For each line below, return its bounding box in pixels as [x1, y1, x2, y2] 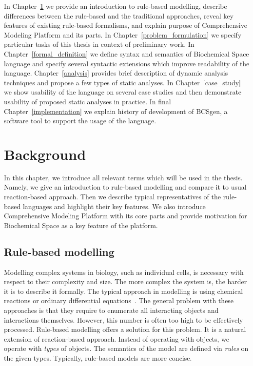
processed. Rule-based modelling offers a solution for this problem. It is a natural [4, 324, 246, 334]
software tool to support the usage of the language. [4, 116, 156, 126]
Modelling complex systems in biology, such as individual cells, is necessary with [4, 267, 244, 277]
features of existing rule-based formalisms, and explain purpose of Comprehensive [4, 20, 247, 30]
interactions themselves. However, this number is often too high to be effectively [4, 314, 243, 325]
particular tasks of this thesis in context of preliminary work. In [4, 39, 195, 49]
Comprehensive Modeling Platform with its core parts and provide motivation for [4, 211, 247, 221]
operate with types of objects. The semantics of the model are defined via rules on [4, 343, 249, 353]
